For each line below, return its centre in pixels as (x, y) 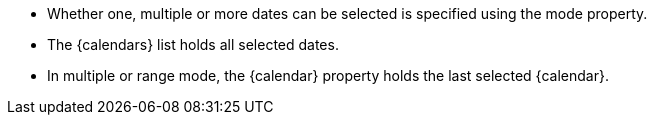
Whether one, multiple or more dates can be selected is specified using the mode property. (347, 13)
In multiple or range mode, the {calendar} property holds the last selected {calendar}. (328, 75)
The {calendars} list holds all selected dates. (193, 44)
